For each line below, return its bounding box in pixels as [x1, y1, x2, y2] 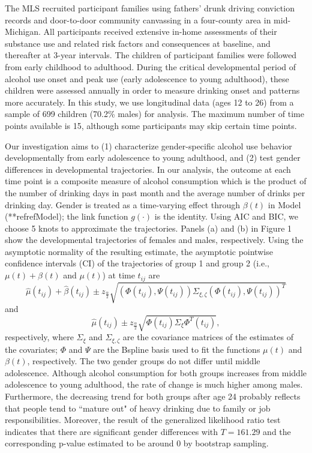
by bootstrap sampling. [183, 437, 269, 449]
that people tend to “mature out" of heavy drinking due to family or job [5, 401, 271, 414]
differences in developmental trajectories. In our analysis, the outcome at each [5, 163, 291, 175]
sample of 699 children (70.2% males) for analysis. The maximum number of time [5, 107, 304, 120]
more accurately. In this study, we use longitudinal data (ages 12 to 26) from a [5, 95, 294, 108]
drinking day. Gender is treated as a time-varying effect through [5, 198, 241, 211]
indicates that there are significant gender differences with [5, 425, 218, 437]
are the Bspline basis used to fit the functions [93, 343, 260, 355]
